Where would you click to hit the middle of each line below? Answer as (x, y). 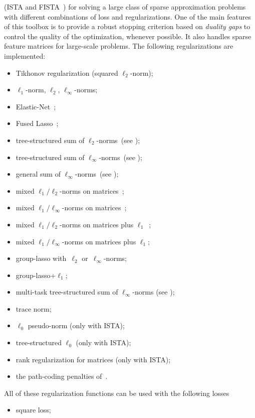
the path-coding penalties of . (62, 376)
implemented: (25, 55)
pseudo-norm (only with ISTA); (76, 325)
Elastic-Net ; (36, 106)
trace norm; (34, 308)
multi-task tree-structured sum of (67, 292)
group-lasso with (41, 258)
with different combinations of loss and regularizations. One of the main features (127, 16)
